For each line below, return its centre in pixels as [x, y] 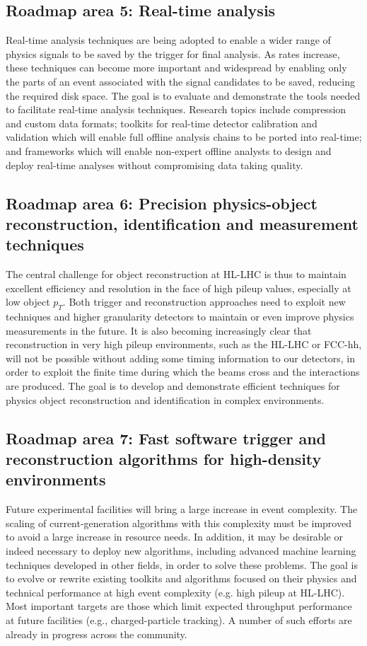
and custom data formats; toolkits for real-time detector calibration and [162, 123]
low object [28, 302]
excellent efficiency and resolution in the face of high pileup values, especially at [179, 288]
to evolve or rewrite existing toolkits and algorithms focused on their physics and [181, 578]
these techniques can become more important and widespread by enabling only [176, 68]
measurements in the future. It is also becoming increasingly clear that [159, 330]
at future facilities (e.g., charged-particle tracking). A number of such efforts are [179, 620]
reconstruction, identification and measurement [182, 223]
